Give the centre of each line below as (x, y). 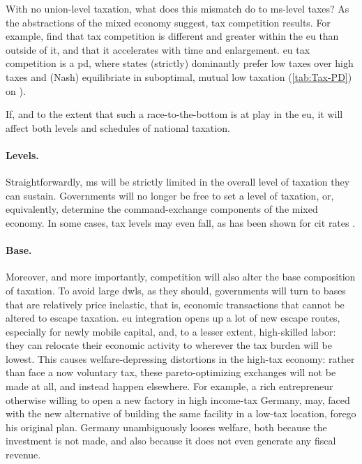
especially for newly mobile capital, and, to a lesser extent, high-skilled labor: (171, 331)
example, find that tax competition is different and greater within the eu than (172, 36)
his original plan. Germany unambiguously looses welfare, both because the (166, 427)
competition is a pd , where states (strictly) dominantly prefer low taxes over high (180, 63)
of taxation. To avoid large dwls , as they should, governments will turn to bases (176, 290)
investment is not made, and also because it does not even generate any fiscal (171, 441)
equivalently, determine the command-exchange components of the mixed (162, 209)
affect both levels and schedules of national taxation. (118, 127)
